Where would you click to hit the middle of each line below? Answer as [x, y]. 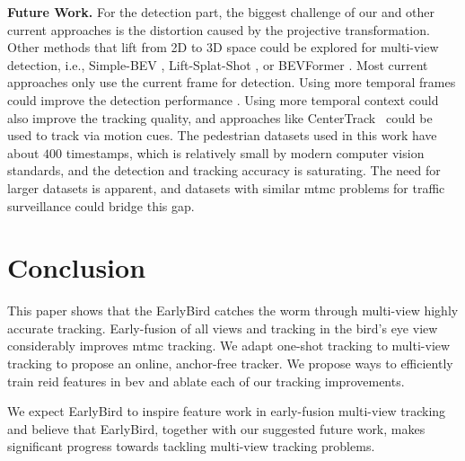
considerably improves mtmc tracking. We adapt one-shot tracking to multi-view [229, 346]
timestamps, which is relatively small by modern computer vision [245, 152]
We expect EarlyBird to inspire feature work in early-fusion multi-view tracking [227, 411]
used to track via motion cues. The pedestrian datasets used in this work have [222, 135]
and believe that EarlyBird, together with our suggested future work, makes [216, 428]
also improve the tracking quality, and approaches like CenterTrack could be [220, 117]
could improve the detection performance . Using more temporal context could [223, 99]
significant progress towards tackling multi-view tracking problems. [191, 446]
